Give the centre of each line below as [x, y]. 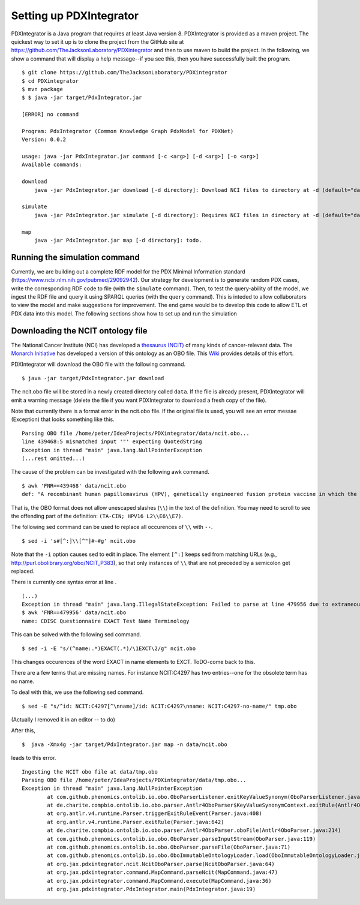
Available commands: [52, 165]
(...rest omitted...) [53, 458]
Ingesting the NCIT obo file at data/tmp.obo [90, 772]
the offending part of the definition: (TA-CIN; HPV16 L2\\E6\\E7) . [97, 516]
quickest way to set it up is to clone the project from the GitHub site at [97, 41]
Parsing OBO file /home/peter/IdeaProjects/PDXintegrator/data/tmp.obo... [134, 780]
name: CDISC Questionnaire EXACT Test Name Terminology [106, 621]
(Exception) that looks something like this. [63, 419]
